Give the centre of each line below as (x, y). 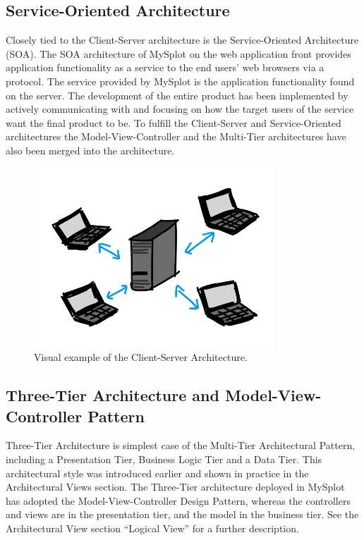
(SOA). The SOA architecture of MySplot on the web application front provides (178, 53)
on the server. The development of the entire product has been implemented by (177, 95)
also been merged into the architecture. (90, 150)
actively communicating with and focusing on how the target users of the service (180, 109)
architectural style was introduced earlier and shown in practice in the (157, 473)
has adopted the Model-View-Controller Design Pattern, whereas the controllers (178, 500)
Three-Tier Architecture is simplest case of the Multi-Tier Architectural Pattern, (181, 445)
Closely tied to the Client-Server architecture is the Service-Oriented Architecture (182, 40)
